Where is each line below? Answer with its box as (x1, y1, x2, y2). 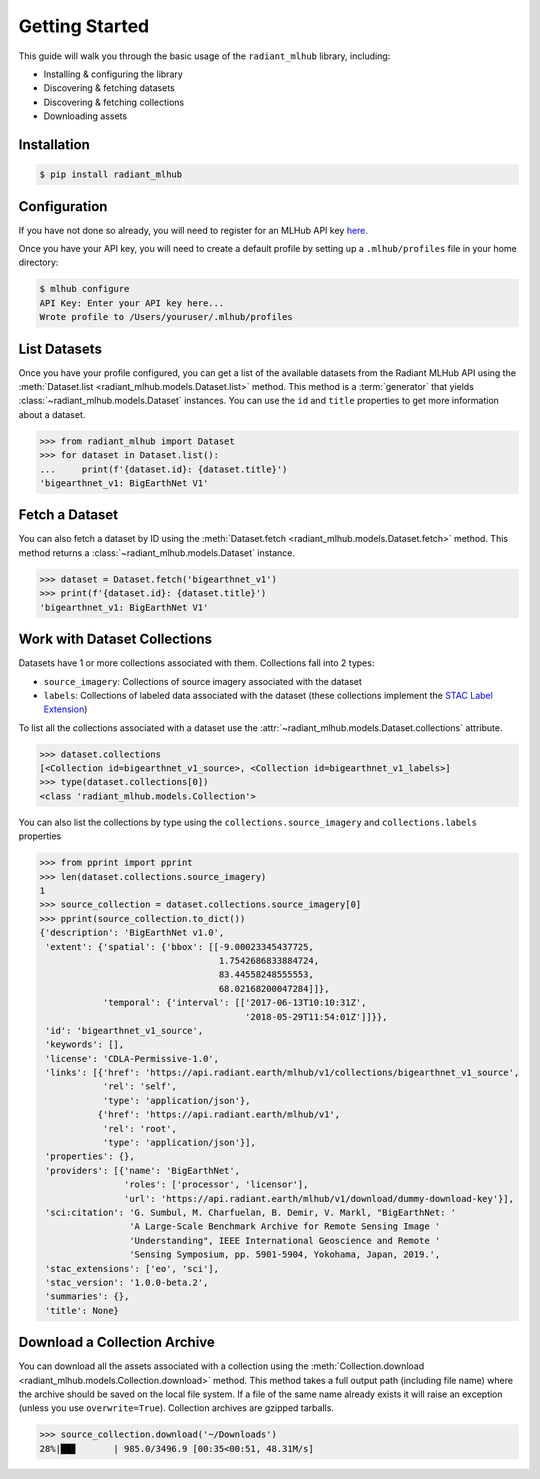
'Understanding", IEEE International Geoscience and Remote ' (128, 1235, 441, 1246)
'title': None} (45, 1305, 120, 1316)
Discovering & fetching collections (43, 96, 185, 108)
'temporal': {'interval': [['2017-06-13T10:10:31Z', (102, 997, 367, 1009)
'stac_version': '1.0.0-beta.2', (45, 1276, 209, 1288)
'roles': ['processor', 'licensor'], (123, 1179, 309, 1190)
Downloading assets (43, 110, 128, 122)
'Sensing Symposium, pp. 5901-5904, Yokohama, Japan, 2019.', (128, 1249, 441, 1260)
